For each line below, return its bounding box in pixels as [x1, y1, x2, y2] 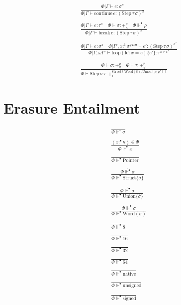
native [122, 271, 136, 277]
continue [94, 11, 112, 16]
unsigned [122, 283, 142, 289]
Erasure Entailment [3, 98, 140, 118]
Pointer [122, 158, 139, 163]
